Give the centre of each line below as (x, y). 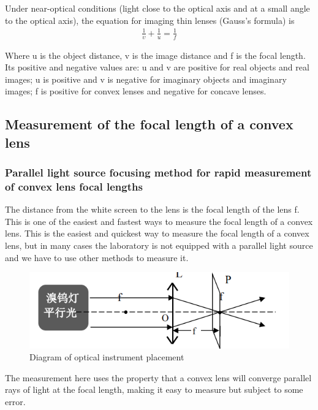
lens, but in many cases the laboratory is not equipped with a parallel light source (159, 245)
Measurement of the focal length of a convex (149, 124)
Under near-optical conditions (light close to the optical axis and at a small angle (157, 8)
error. (15, 401)
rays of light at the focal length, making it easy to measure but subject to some (154, 389)
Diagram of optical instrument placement (107, 357)
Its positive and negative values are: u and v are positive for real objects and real (157, 67)
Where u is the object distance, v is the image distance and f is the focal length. (155, 55)
